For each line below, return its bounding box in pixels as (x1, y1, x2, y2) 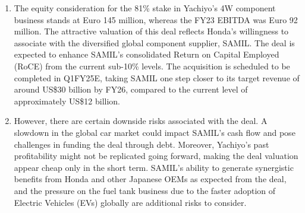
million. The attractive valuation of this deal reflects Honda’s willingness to (14, 25, 289, 37)
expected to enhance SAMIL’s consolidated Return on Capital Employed (14, 48, 279, 61)
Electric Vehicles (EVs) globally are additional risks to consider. (14, 196, 247, 208)
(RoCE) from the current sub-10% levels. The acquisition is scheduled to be (14, 59, 290, 72)
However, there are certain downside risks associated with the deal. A (14, 115, 268, 127)
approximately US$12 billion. (14, 94, 120, 107)
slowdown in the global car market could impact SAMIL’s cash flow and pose (14, 126, 295, 138)
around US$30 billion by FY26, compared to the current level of (14, 83, 248, 96)
